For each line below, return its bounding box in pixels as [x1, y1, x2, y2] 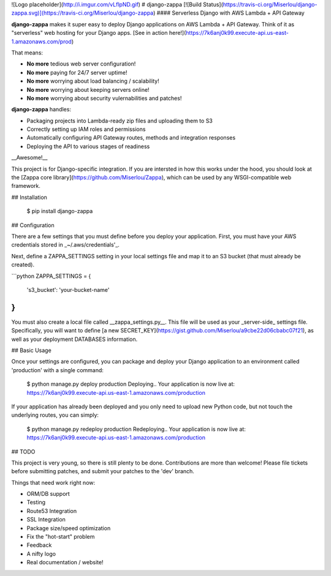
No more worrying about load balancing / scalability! [26, 77, 159, 85]
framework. [11, 182, 41, 190]
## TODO [11, 447, 36, 455]
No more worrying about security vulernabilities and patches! [26, 94, 182, 102]
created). [11, 261, 35, 269]
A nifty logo [26, 550, 56, 557]
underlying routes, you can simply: [11, 411, 99, 419]
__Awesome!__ [11, 154, 48, 162]
